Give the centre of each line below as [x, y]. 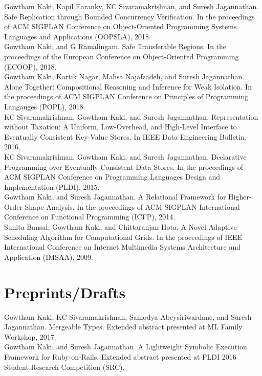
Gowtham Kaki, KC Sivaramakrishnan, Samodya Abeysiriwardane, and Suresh [128, 316]
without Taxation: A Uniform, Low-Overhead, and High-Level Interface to [121, 127]
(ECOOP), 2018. [30, 66]
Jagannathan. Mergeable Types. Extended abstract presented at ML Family [123, 327]
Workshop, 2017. [30, 336]
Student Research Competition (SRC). [64, 367]
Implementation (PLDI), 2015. [52, 186]
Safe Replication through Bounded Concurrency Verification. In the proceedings [129, 16]
